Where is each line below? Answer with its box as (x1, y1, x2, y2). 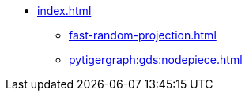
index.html (37, 4, 92, 17)
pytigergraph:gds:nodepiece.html (69, 53, 243, 66)
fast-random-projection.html (69, 28, 217, 42)
